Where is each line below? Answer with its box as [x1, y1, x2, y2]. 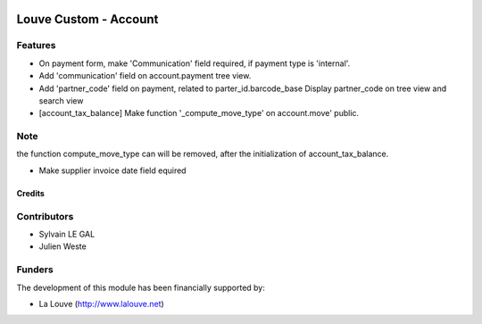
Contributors [16, 210, 74, 222]
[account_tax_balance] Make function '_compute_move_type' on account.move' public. [38, 108, 360, 119]
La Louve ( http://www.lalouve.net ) [38, 298, 164, 309]
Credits [16, 187, 45, 198]
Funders [16, 263, 54, 276]
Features [16, 39, 56, 52]
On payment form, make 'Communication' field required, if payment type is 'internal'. [38, 58, 351, 69]
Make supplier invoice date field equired [38, 165, 187, 176]
